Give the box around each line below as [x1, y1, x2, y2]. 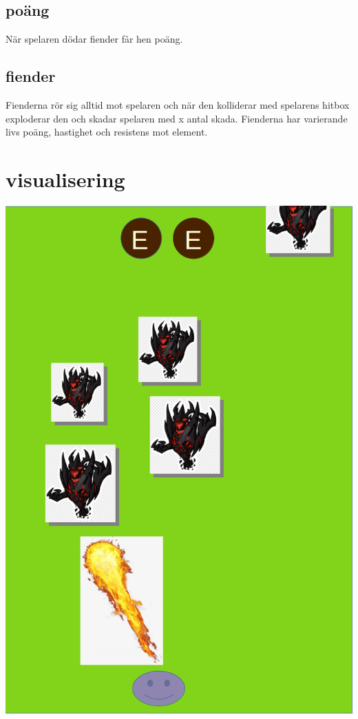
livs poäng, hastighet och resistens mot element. [6, 125, 208, 139]
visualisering [6, 164, 125, 193]
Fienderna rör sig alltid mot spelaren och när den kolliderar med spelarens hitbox [6, 98, 350, 111]
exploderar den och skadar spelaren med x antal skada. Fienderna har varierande [6, 111, 348, 125]
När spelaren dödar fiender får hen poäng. [6, 32, 183, 46]
